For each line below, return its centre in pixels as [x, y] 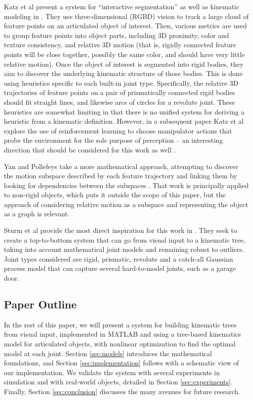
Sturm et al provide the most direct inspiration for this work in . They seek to [121, 230]
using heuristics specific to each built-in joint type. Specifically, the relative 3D [121, 83]
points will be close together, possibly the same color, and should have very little [124, 54]
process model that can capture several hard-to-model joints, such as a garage [120, 268]
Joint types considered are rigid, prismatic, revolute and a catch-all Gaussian [119, 258]
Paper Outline [40, 304]
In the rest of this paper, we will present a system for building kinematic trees [120, 324]
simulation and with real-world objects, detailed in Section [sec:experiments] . [118, 382]
